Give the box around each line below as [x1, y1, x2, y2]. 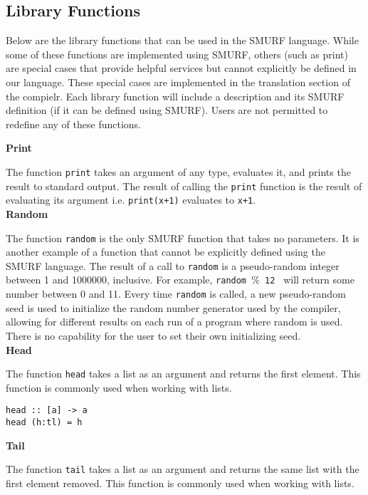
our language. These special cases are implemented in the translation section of [6, 74, 350, 89]
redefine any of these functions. [6, 116, 141, 131]
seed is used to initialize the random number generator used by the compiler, [6, 300, 341, 315]
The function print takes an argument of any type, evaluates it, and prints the [6, 164, 351, 179]
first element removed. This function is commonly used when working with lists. [6, 475, 354, 490]
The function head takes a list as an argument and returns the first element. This [6, 366, 361, 381]
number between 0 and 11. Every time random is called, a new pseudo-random [6, 286, 346, 301]
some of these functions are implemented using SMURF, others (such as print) [6, 46, 348, 61]
